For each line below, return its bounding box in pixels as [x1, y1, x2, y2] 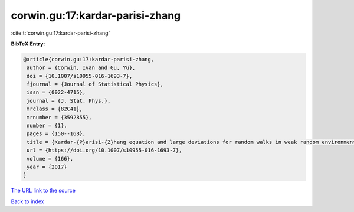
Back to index [11, 198, 44, 205]
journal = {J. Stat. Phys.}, [27, 97, 111, 104]
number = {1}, [27, 122, 67, 129]
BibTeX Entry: [11, 40, 45, 47]
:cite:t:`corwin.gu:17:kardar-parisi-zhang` [11, 30, 110, 37]
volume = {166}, [27, 155, 74, 162]
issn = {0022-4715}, [27, 89, 86, 96]
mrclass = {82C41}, [27, 106, 83, 112]
